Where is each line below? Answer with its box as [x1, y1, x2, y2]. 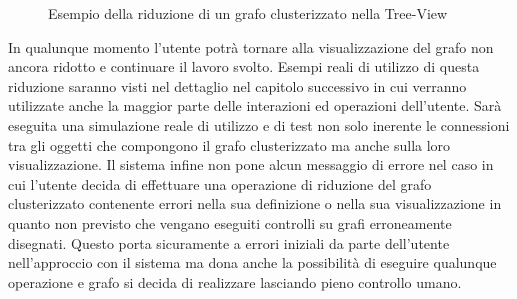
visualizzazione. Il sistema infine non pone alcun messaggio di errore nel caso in [8, 154, 494, 175]
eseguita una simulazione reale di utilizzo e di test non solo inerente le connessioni [8, 114, 510, 135]
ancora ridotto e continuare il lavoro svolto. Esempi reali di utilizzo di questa [8, 56, 480, 77]
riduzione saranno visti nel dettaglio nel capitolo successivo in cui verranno [8, 75, 467, 96]
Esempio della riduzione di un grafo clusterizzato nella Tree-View [48, 3, 448, 23]
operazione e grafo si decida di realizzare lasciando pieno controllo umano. [8, 271, 462, 292]
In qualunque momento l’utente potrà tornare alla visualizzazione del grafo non [8, 36, 494, 57]
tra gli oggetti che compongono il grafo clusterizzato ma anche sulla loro [8, 134, 451, 155]
